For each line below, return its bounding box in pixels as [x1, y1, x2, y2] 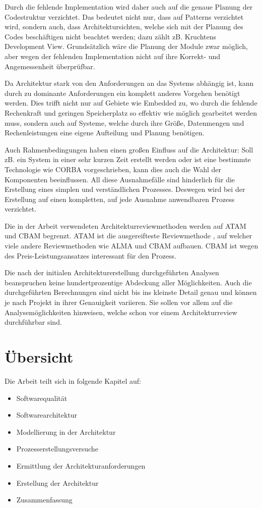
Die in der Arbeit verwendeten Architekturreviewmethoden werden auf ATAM [5, 220, 246, 231]
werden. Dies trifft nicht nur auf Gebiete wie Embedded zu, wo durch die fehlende [5, 97, 257, 108]
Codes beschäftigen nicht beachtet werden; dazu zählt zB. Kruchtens [5, 31, 217, 41]
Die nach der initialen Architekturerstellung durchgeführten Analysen [5, 267, 219, 278]
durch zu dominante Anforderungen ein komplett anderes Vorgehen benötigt [5, 87, 240, 98]
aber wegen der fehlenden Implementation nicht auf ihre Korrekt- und [5, 50, 220, 61]
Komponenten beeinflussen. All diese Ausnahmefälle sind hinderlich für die [5, 174, 235, 184]
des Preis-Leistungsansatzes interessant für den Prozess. [5, 250, 176, 261]
